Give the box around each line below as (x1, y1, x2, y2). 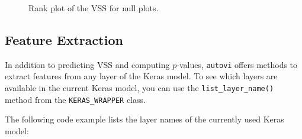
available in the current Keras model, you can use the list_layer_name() (5, 82, 274, 94)
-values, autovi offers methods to (176, 58, 298, 70)
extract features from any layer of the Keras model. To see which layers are (5, 70, 278, 82)
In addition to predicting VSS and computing (5, 58, 170, 70)
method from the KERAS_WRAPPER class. (5, 93, 146, 105)
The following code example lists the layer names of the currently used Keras (5, 113, 284, 125)
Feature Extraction (5, 30, 123, 49)
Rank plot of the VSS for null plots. (28, 2, 159, 14)
